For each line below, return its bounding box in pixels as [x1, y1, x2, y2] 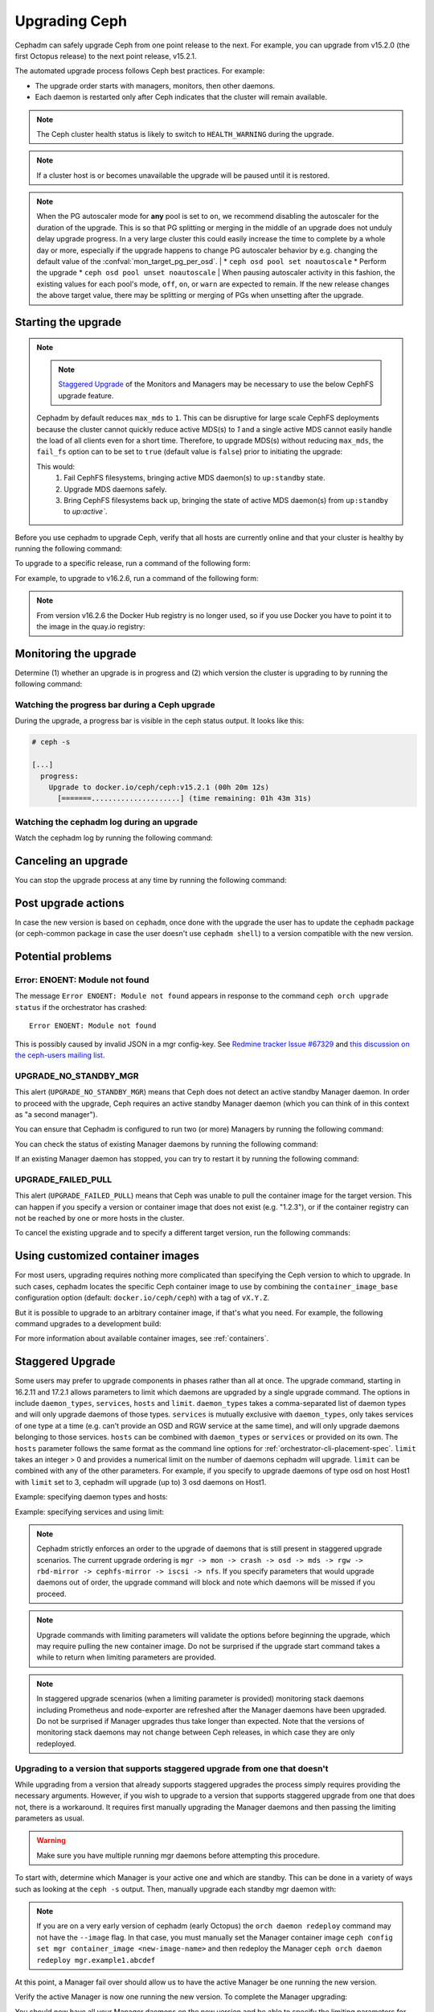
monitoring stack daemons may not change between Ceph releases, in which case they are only [36, 1727, 355, 1738]
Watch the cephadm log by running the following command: [14, 833, 213, 843]
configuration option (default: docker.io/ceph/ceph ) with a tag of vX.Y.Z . [14, 1293, 270, 1303]
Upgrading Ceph [14, 12, 128, 30]
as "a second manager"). [14, 1109, 98, 1119]
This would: [36, 461, 76, 471]
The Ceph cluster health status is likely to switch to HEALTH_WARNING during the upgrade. [36, 129, 334, 138]
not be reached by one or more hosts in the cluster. [14, 1214, 185, 1223]
